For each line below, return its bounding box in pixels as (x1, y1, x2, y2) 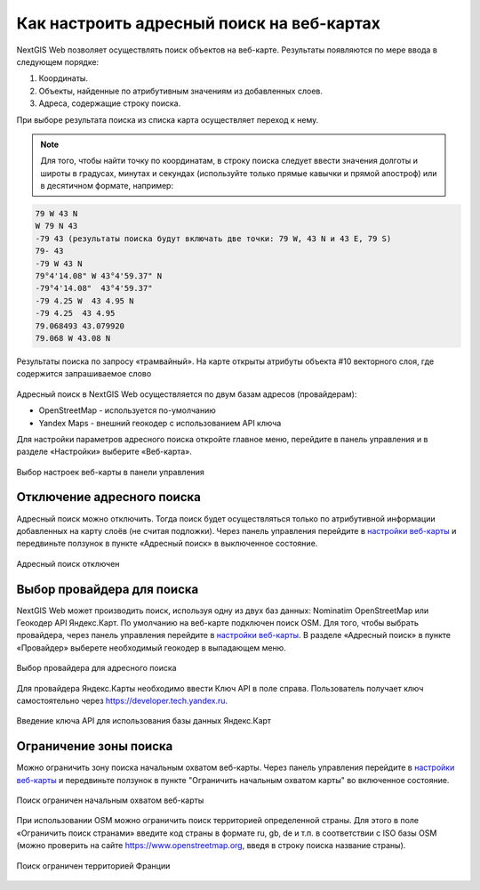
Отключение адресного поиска (16, 489, 202, 505)
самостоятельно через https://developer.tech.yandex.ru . (16, 695, 228, 706)
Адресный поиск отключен (16, 558, 120, 569)
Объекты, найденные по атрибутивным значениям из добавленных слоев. (38, 85, 324, 96)
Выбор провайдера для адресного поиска (16, 663, 177, 674)
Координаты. (38, 73, 89, 84)
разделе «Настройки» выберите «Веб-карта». (16, 446, 193, 457)
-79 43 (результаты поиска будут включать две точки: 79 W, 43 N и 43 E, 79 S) (35, 233, 392, 244)
